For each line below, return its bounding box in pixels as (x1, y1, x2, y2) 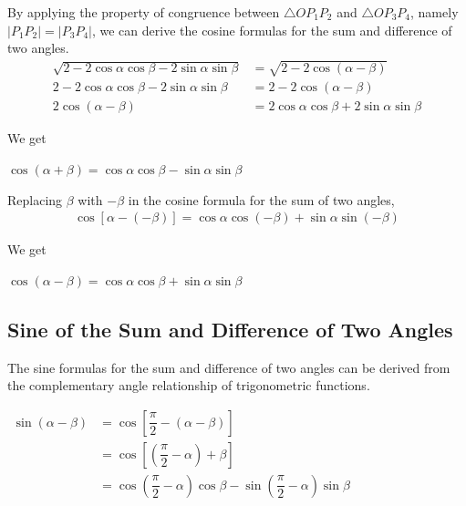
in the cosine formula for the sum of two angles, (128, 190, 395, 209)
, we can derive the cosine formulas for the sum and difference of (91, 20, 452, 39)
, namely (410, 3, 459, 21)
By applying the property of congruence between (7, 3, 280, 21)
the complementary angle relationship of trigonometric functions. (7, 376, 370, 395)
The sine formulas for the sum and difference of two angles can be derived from (7, 357, 450, 377)
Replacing (7, 190, 63, 209)
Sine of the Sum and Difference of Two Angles (7, 315, 453, 343)
